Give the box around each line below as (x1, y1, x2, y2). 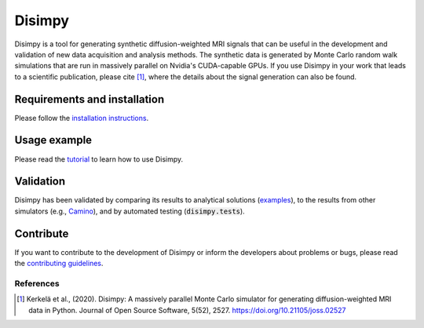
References (14, 278, 60, 289)
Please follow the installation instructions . (14, 113, 149, 122)
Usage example (14, 133, 93, 147)
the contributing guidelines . (14, 259, 104, 268)
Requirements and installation (14, 93, 165, 106)
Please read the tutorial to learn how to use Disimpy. (14, 154, 184, 164)
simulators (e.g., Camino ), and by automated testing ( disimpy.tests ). (14, 206, 245, 216)
